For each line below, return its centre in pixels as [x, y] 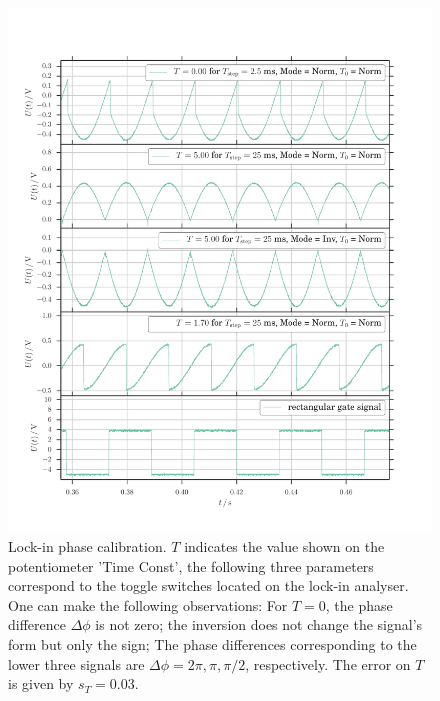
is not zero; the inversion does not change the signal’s [259, 624]
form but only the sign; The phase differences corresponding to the [212, 643]
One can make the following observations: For [148, 604]
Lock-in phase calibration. [87, 545]
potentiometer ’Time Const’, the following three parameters [191, 565]
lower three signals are [76, 663]
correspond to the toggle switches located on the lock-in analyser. [208, 585]
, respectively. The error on [328, 663]
